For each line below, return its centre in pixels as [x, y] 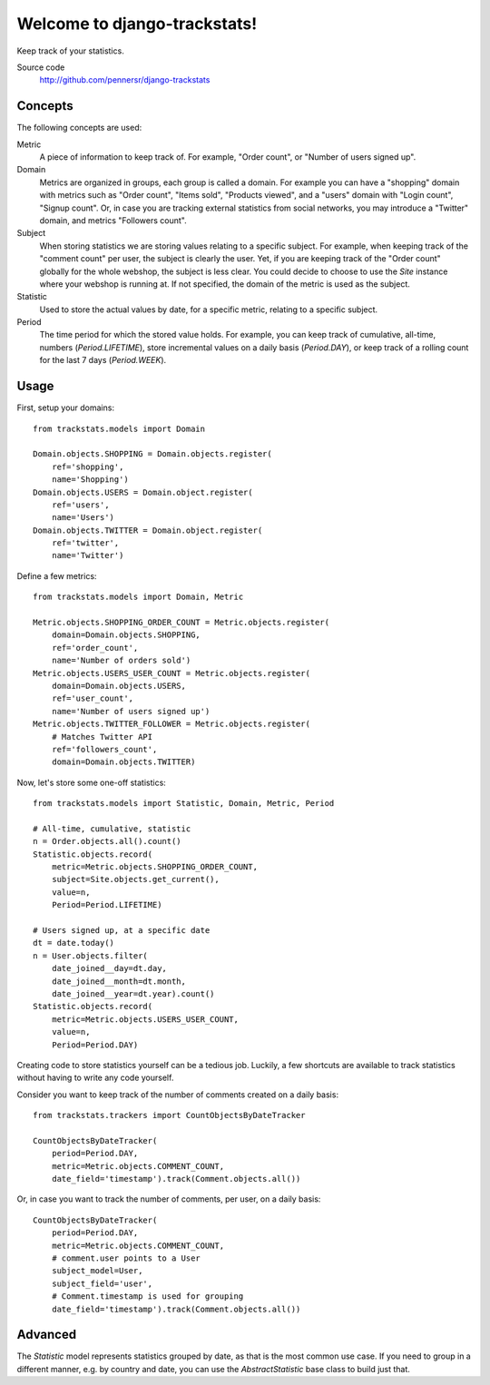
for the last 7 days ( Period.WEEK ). [103, 360]
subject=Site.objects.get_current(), [135, 879]
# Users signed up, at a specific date [122, 931]
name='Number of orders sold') [121, 661]
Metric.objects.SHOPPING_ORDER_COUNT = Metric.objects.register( [181, 623]
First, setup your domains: [66, 408]
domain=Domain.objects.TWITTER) [123, 762]
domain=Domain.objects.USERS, [118, 686]
